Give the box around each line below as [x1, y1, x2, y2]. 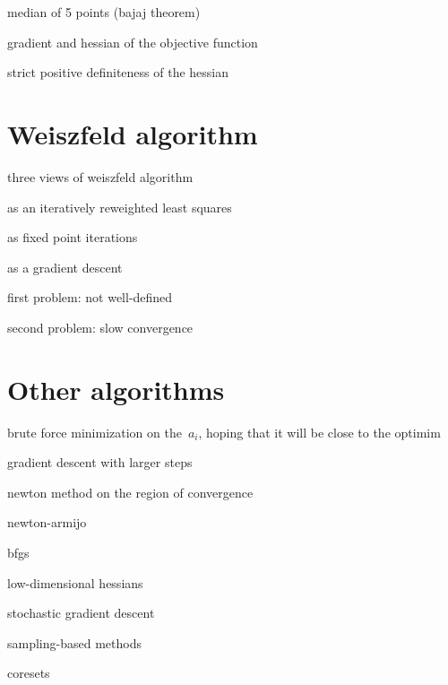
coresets [7, 663, 50, 682]
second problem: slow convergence [7, 317, 194, 336]
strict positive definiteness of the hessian [7, 63, 229, 82]
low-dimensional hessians [7, 573, 143, 592]
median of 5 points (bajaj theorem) [7, 3, 201, 21]
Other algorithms [7, 370, 225, 407]
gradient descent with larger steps [7, 453, 193, 472]
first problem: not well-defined [7, 288, 173, 307]
